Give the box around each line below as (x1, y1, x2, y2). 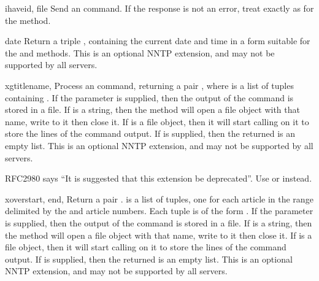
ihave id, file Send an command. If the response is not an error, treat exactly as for (5, 2, 314, 14)
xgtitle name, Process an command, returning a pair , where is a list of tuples (5, 79, 294, 91)
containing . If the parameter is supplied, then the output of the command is (5, 91, 294, 104)
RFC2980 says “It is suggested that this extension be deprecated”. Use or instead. (5, 172, 312, 185)
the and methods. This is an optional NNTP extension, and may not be (5, 46, 275, 59)
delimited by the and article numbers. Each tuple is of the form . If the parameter (5, 204, 313, 217)
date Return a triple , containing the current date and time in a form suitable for (5, 34, 310, 47)
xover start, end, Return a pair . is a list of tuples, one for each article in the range (5, 192, 313, 205)
